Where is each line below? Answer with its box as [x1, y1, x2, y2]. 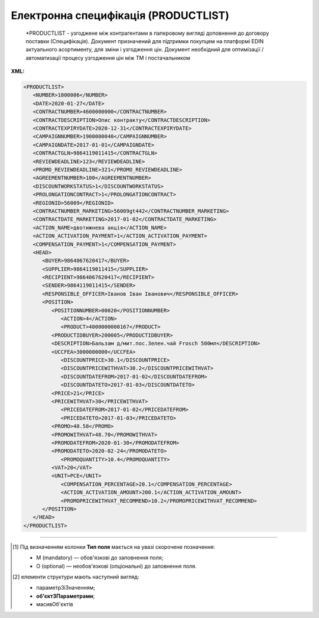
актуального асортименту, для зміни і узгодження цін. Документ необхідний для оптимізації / [25, 46, 264, 53]
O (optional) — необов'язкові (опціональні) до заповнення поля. [36, 562, 197, 570]
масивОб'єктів [36, 601, 73, 608]
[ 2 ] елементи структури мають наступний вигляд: [12, 573, 139, 580]
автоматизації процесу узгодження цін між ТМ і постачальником [25, 54, 190, 62]
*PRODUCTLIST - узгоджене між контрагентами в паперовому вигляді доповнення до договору [25, 30, 269, 37]
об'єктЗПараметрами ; [36, 592, 95, 600]
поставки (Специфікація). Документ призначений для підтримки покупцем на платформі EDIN [25, 37, 264, 44]
